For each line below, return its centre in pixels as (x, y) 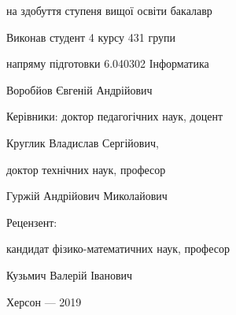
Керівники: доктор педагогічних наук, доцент (115, 116)
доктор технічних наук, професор (86, 169)
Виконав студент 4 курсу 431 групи (91, 37)
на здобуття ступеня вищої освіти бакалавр (109, 10)
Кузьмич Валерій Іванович (70, 274)
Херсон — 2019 (44, 301)
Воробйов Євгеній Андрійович (79, 89)
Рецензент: (32, 222)
